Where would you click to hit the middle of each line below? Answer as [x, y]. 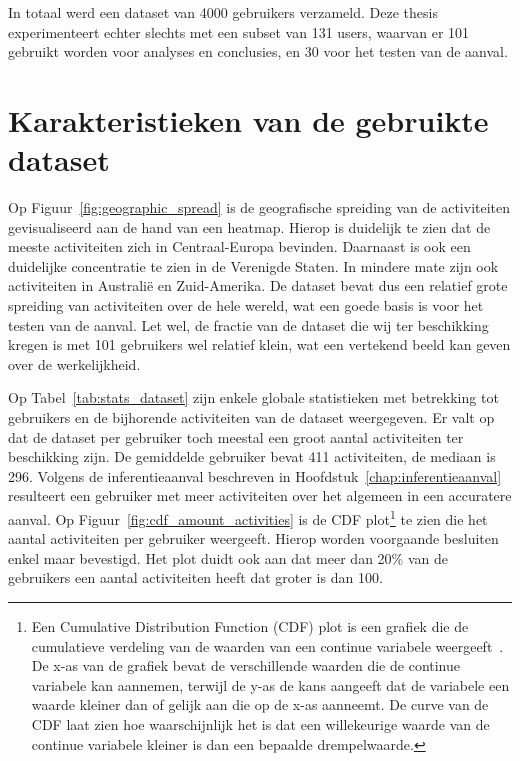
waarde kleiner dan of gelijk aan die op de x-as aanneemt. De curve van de [260, 704]
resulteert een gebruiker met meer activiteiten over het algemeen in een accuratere [260, 495]
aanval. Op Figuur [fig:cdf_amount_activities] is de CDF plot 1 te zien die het [248, 517]
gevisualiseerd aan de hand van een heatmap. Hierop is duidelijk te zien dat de [249, 226]
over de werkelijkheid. [74, 363]
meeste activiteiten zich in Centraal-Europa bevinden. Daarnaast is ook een [239, 246]
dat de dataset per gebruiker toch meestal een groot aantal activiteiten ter [236, 436]
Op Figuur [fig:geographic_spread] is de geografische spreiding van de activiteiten [259, 207]
